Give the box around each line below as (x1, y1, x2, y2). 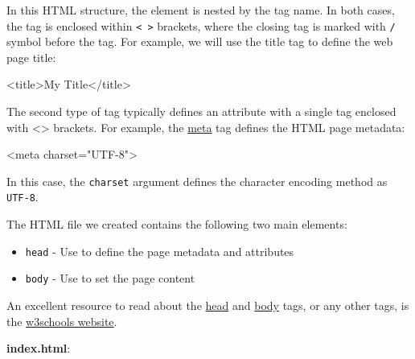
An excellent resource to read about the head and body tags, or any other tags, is (6, 297, 409, 314)
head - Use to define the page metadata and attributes (25, 242, 294, 259)
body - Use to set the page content (25, 270, 195, 287)
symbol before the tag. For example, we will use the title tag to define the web (6, 33, 393, 50)
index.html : (6, 340, 71, 357)
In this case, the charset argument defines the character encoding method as (6, 172, 388, 189)
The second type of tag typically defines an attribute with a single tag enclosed (6, 103, 397, 120)
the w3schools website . (6, 312, 117, 329)
